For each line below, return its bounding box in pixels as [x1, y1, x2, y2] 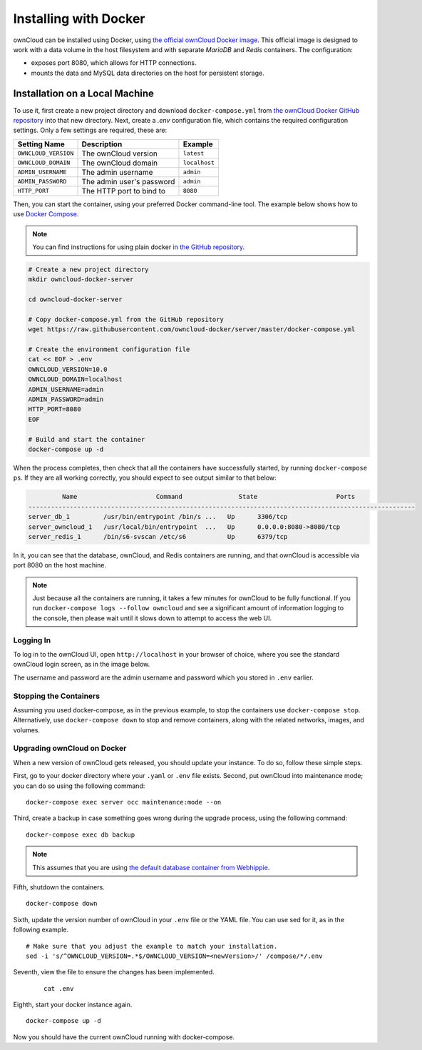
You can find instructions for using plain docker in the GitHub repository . [32, 243, 245, 251]
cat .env [43, 984, 74, 992]
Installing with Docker [13, 11, 145, 26]
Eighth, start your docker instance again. [13, 1000, 133, 1009]
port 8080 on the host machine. [13, 561, 107, 570]
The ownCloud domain [81, 158, 158, 168]
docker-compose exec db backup [26, 830, 135, 839]
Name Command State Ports [61, 493, 356, 501]
